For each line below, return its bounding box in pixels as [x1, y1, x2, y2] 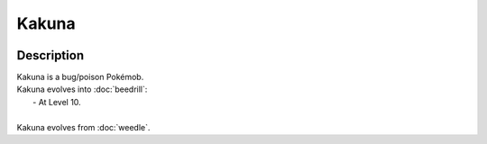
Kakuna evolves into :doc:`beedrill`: [16, 84, 148, 94]
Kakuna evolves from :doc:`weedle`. [16, 121, 151, 132]
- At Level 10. [32, 96, 81, 107]
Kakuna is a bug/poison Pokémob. [16, 72, 144, 83]
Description [16, 48, 85, 63]
